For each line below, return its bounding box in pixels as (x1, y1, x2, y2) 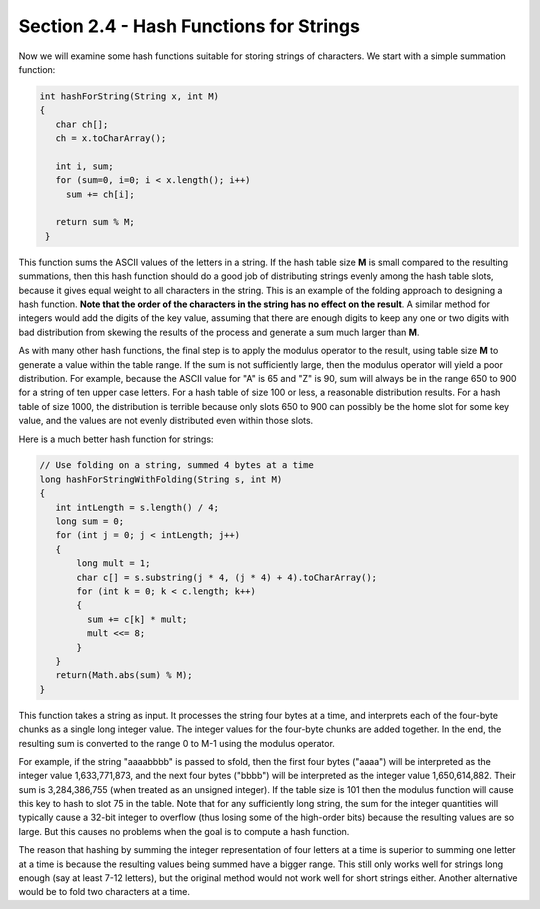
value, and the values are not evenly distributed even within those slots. (18, 415, 314, 427)
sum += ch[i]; (65, 188, 135, 200)
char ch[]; (55, 118, 109, 130)
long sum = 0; (55, 516, 125, 527)
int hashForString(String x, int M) (39, 90, 220, 102)
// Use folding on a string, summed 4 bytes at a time (39, 460, 314, 471)
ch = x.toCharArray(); (55, 133, 167, 144)
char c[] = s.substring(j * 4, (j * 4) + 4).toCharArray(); (76, 571, 378, 583)
